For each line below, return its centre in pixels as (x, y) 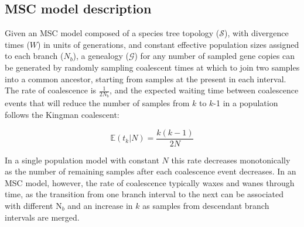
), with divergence (257, 33)
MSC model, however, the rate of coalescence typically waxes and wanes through (150, 182)
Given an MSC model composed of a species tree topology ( (112, 33)
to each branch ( (34, 56)
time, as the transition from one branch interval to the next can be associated (144, 194)
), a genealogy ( (101, 56)
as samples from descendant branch (206, 206)
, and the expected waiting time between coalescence (204, 90)
